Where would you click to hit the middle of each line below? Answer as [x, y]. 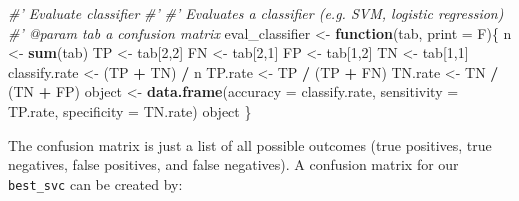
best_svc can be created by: [95, 183]
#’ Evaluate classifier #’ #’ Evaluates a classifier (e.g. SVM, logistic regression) [256, 13]
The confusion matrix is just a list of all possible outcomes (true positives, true [250, 144]
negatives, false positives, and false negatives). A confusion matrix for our [233, 164]
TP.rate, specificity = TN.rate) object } [130, 110]
